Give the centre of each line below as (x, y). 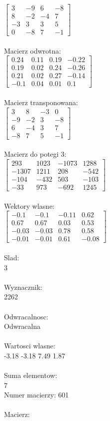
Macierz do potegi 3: (35, 154)
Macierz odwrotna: (33, 50)
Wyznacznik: (23, 287)
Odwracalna (22, 326)
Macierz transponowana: (41, 102)
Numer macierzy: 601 (36, 395)
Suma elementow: (31, 375)
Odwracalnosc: (26, 316)
